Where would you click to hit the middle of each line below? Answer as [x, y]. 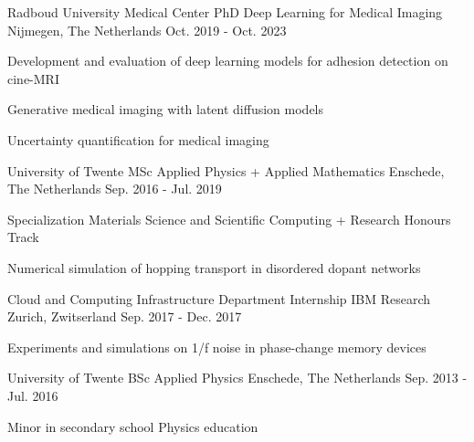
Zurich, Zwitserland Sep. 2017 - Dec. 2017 [125, 316]
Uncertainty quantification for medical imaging [138, 139]
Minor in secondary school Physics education [133, 426]
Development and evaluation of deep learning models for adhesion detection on [228, 61]
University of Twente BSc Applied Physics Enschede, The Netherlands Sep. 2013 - [237, 378]
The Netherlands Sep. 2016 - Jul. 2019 [115, 189]
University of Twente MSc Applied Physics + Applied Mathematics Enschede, [226, 170]
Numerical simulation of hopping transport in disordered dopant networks [214, 267]
